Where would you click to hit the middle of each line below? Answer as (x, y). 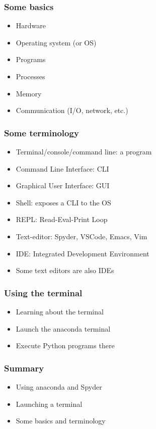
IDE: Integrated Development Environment (83, 253)
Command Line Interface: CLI (62, 168)
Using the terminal (43, 292)
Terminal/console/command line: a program (84, 151)
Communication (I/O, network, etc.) (72, 110)
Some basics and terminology (61, 421)
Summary (24, 368)
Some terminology (42, 132)
